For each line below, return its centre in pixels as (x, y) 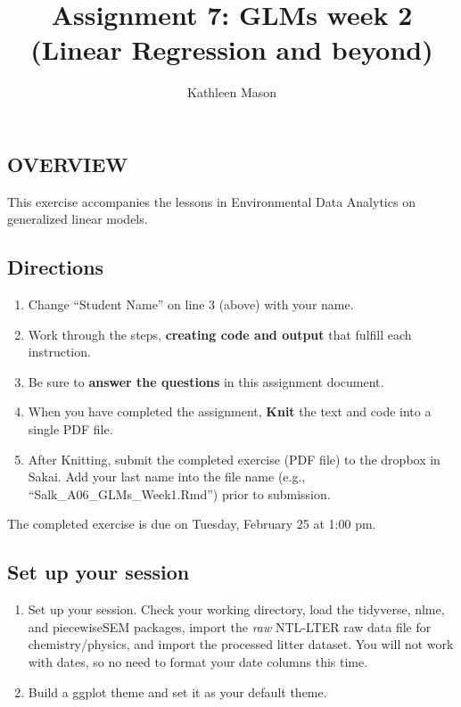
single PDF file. (70, 429)
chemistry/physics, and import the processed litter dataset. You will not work (241, 644)
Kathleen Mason (232, 92)
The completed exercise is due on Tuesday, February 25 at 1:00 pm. (192, 524)
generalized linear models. (78, 219)
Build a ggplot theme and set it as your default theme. (177, 691)
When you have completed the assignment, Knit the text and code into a (230, 411)
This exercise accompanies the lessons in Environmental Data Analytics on (211, 201)
